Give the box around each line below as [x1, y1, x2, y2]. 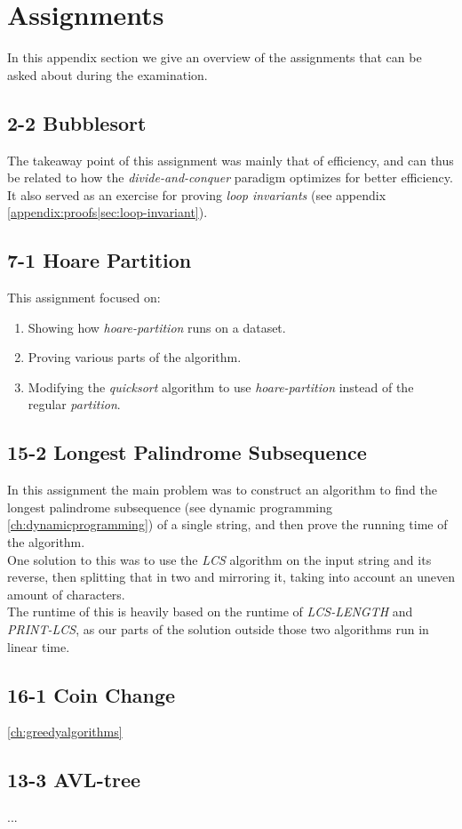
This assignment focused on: [7, 288, 161, 307]
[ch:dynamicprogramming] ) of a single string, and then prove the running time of [7, 515, 448, 534]
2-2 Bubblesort [7, 109, 147, 136]
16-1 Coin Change [7, 680, 176, 708]
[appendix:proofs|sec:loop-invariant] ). [7, 203, 208, 221]
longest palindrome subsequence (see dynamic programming [7, 497, 332, 516]
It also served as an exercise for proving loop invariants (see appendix [7, 185, 386, 204]
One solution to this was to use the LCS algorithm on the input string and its [7, 550, 432, 568]
